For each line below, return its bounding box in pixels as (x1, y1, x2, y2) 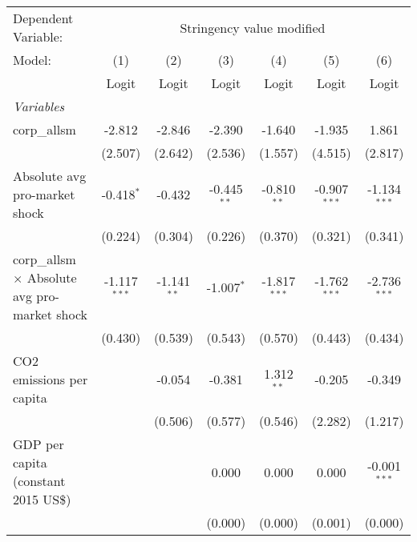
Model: (13, 50, 52, 69)
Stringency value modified (180, 18, 326, 37)
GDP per (13, 435, 64, 453)
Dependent (13, 9, 74, 27)
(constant (13, 472, 66, 490)
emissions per (13, 370, 88, 388)
